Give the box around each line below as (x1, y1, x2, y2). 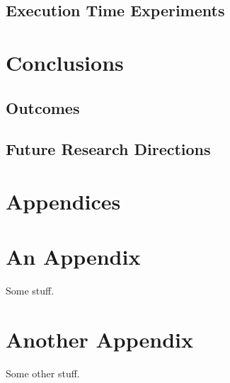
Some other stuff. (6, 365, 80, 380)
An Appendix (6, 242, 141, 271)
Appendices (6, 186, 121, 215)
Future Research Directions (6, 138, 211, 160)
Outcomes (6, 96, 80, 118)
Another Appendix (6, 325, 193, 353)
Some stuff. (6, 283, 54, 298)
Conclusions (6, 47, 124, 76)
